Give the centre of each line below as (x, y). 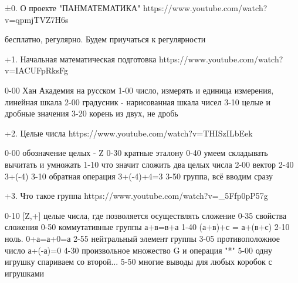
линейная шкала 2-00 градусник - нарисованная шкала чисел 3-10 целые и (138, 101)
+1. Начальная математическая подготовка (81, 59)
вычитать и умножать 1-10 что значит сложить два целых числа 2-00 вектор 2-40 (149, 164)
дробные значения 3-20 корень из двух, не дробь (92, 113)
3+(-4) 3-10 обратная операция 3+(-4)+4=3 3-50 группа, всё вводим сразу (139, 176)
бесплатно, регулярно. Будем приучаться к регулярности (105, 39)
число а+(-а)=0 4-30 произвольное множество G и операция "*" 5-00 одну (138, 250)
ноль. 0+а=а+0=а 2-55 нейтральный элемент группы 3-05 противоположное (142, 238)
